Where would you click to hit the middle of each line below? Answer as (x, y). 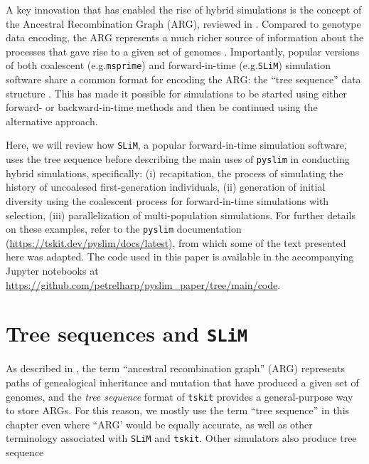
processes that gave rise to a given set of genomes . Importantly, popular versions (183, 51)
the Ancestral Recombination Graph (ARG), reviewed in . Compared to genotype (183, 23)
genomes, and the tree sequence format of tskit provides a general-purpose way (180, 396)
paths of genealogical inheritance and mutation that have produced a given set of (182, 382)
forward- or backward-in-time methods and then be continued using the (162, 107)
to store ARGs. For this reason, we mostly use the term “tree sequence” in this (178, 410)
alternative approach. (52, 121)
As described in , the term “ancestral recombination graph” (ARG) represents (175, 368)
